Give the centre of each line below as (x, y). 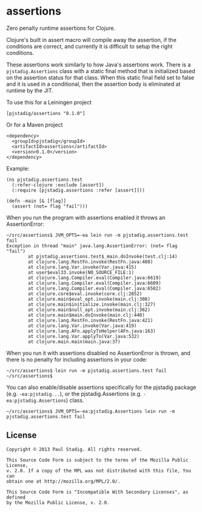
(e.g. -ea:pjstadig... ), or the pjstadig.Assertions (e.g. (74, 393)
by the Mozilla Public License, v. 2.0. (58, 503)
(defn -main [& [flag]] (36, 201)
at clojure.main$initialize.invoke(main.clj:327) (92, 304)
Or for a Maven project (35, 124)
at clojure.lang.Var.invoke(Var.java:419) (82, 326)
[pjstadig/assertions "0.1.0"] (46, 113)
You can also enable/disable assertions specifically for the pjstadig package (101, 387)
